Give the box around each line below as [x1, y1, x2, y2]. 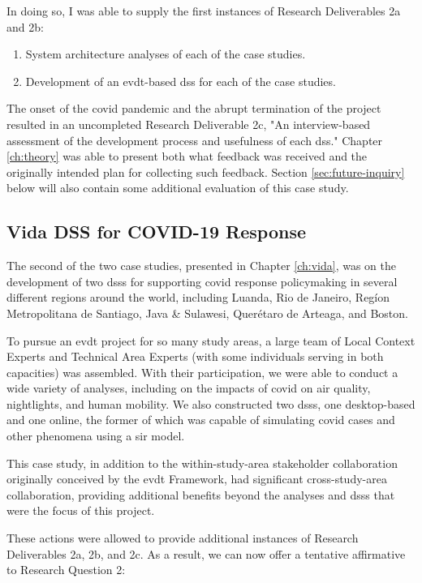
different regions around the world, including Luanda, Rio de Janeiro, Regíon [6, 289, 390, 306]
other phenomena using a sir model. [6, 427, 185, 444]
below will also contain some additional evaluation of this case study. [6, 179, 349, 196]
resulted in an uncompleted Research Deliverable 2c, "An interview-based [6, 115, 371, 132]
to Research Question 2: [6, 561, 126, 578]
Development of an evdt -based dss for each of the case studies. [25, 72, 336, 89]
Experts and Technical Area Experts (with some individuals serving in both [6, 348, 384, 365]
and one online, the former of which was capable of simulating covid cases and [6, 411, 395, 428]
